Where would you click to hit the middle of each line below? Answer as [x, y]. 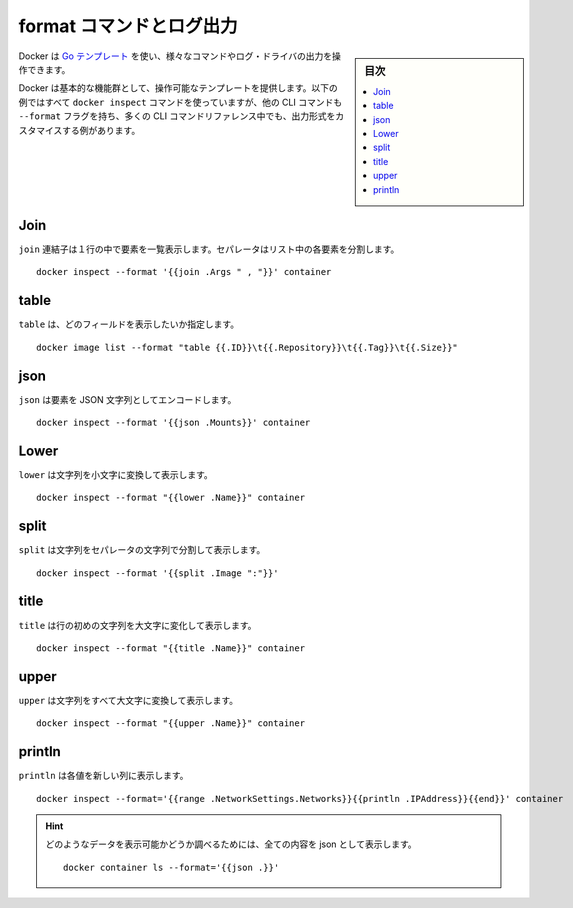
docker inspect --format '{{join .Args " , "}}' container [184, 272]
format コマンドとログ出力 [128, 26]
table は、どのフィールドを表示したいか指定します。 [129, 324]
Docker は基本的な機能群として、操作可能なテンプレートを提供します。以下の [178, 88]
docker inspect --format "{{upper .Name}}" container [170, 723]
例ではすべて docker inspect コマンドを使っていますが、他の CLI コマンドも [180, 102]
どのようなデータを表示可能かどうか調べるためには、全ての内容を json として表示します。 [231, 844]
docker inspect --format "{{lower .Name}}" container [170, 498]
